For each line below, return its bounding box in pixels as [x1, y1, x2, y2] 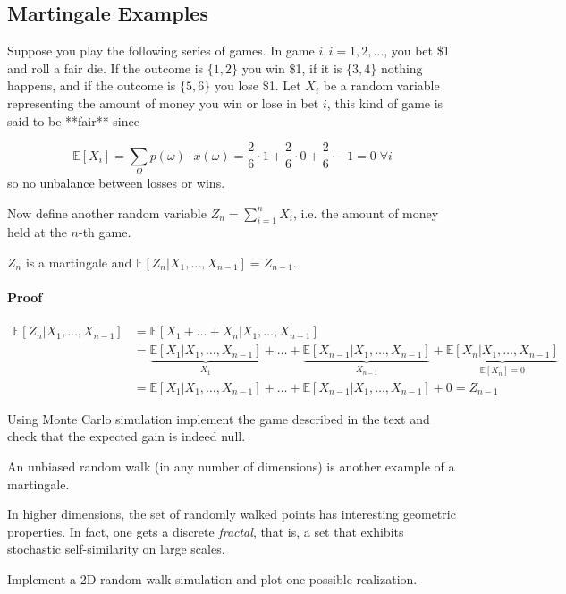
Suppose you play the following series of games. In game [7, 41, 315, 60]
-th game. [78, 223, 131, 242]
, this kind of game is [326, 93, 444, 112]
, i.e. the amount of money [292, 203, 439, 222]
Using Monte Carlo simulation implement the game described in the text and [7, 409, 430, 428]
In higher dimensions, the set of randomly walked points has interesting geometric [7, 505, 456, 523]
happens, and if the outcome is [7, 76, 176, 95]
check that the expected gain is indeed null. [7, 427, 246, 445]
